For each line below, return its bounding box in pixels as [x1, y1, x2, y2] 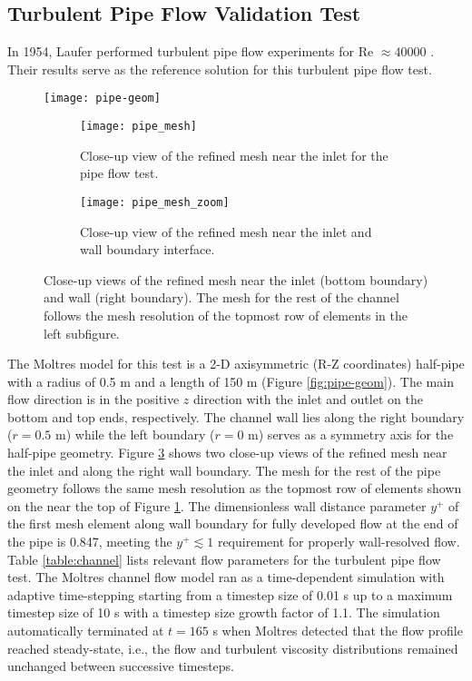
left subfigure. [44, 323, 120, 342]
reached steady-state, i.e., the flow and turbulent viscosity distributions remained [7, 638, 458, 657]
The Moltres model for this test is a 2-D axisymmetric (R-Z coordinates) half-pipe [7, 354, 465, 373]
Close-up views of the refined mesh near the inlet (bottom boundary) [44, 270, 428, 289]
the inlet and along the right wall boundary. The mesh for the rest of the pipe [7, 460, 441, 479]
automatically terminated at [7, 621, 164, 640]
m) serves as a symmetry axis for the [248, 425, 454, 444]
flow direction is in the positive [7, 390, 180, 409]
